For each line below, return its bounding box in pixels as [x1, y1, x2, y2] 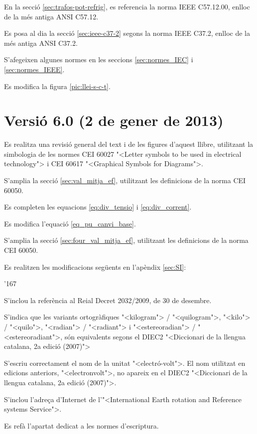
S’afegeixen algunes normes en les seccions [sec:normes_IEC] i [4, 54, 193, 65]
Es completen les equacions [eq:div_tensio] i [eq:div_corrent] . [4, 202, 192, 212]
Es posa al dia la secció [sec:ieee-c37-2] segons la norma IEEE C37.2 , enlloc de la [4, 28, 250, 38]
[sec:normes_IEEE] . [4, 64, 65, 74]
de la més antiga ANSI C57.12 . [4, 11, 99, 21]
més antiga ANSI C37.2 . [4, 37, 78, 48]
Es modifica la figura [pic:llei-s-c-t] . [4, 81, 111, 91]
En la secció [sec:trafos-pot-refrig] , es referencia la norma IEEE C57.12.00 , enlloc [4, 1, 250, 11]
